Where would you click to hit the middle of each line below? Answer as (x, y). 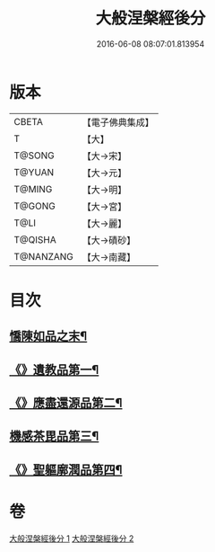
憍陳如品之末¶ (48, 337)
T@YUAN (34, 172)
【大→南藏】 (109, 257)
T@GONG (34, 206)
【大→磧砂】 (109, 240)
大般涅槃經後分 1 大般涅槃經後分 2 (72, 538)
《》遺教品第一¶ (54, 369)
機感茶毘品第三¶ (54, 436)
